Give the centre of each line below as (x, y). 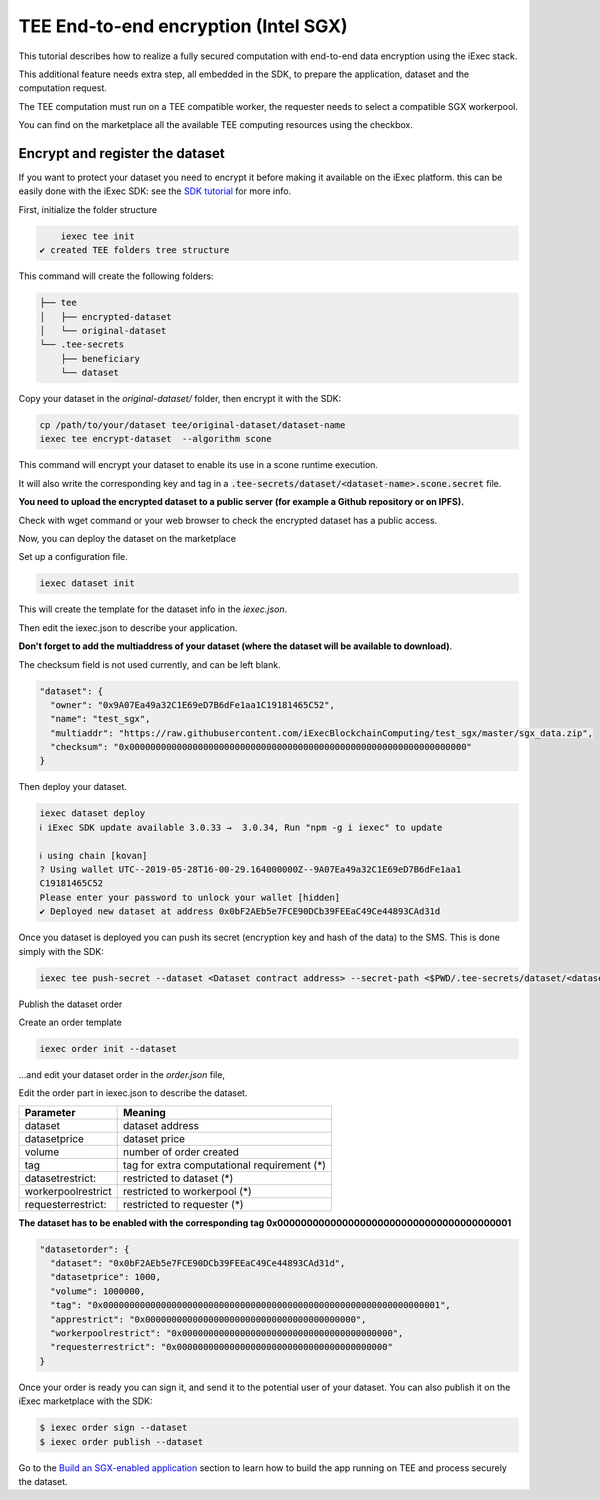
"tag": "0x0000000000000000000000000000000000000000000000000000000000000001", (251, 1305)
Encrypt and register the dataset (121, 153)
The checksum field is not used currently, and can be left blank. (149, 664)
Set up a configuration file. (73, 557)
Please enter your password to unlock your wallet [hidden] (190, 897)
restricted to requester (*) (183, 1204)
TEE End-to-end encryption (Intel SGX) (183, 26)
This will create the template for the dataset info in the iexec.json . (153, 609)
